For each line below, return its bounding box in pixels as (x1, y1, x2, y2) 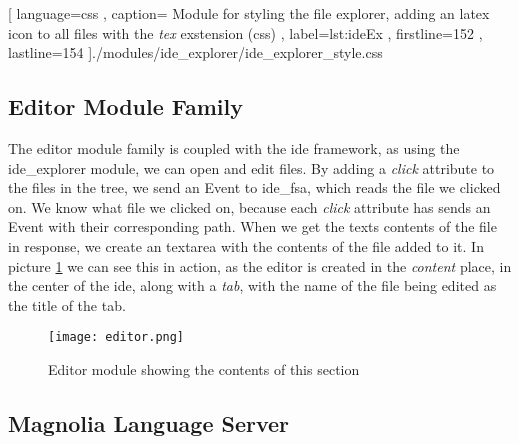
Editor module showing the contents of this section (48, 358, 360, 379)
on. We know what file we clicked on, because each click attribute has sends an (8, 196, 491, 217)
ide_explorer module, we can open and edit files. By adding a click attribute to (8, 157, 495, 178)
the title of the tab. (8, 294, 126, 315)
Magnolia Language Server (8, 407, 290, 438)
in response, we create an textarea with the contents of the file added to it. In (8, 235, 484, 256)
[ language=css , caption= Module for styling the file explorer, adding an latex (8, 3, 490, 23)
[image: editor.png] (48, 330, 185, 345)
